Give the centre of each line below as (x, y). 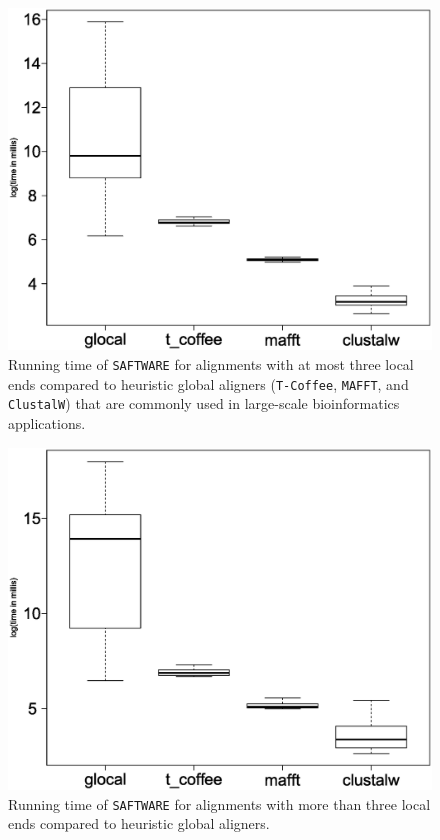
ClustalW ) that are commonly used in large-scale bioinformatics (204, 403)
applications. (47, 422)
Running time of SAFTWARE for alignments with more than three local (219, 803)
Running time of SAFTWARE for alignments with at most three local (211, 364)
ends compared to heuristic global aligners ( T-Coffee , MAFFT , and (208, 383)
